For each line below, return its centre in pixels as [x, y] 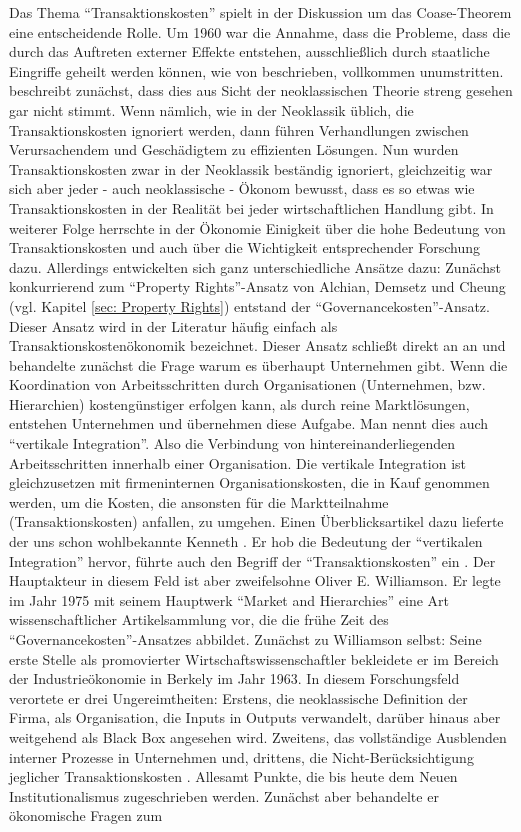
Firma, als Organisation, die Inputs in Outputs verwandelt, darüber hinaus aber [255, 717]
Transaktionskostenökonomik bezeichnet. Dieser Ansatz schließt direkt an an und [257, 345]
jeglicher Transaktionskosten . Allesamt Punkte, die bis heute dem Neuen [233, 776]
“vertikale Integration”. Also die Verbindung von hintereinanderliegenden [232, 443]
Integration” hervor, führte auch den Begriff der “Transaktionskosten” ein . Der [252, 560]
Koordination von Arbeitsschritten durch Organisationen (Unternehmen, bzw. [247, 384]
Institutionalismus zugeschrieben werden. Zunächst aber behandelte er [224, 795]
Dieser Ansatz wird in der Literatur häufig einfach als [173, 325]
